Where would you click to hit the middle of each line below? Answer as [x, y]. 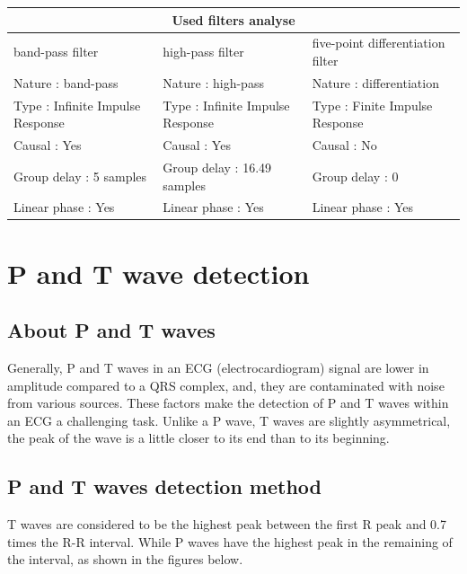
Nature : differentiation [375, 82]
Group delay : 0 [355, 176]
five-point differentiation [379, 43]
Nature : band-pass [66, 82]
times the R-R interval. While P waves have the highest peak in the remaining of [230, 541]
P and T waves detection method [165, 486]
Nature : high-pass [213, 82]
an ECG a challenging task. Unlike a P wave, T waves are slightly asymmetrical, [229, 420]
